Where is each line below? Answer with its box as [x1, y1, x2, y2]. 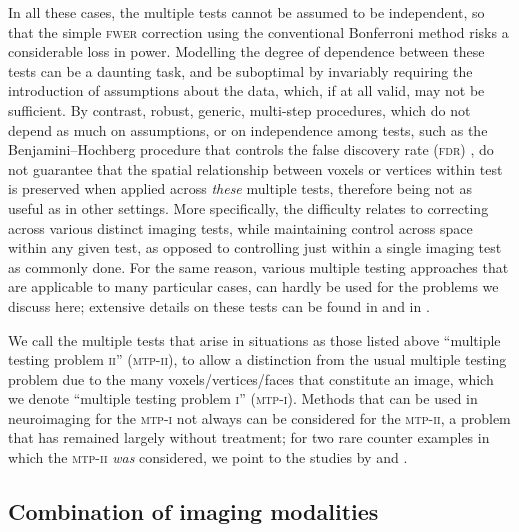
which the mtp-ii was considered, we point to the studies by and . [8, 447, 408, 468]
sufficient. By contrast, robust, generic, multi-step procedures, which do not [8, 99, 471, 120]
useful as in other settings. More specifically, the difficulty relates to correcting [8, 197, 489, 218]
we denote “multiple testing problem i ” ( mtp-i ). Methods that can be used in [8, 388, 478, 409]
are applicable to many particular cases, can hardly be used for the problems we [8, 276, 499, 297]
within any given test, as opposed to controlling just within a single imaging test [8, 237, 502, 258]
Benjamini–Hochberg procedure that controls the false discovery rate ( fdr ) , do [8, 139, 494, 160]
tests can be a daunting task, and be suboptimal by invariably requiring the [8, 60, 473, 81]
